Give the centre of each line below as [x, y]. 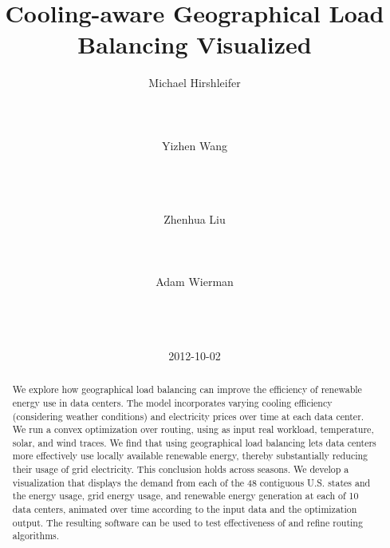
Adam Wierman [195, 282]
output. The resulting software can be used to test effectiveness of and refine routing [187, 522]
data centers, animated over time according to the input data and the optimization [185, 509]
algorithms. [36, 536]
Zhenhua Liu [195, 219]
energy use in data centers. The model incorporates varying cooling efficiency [172, 402]
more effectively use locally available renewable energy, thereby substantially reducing [190, 456]
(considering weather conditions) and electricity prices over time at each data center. [188, 416]
